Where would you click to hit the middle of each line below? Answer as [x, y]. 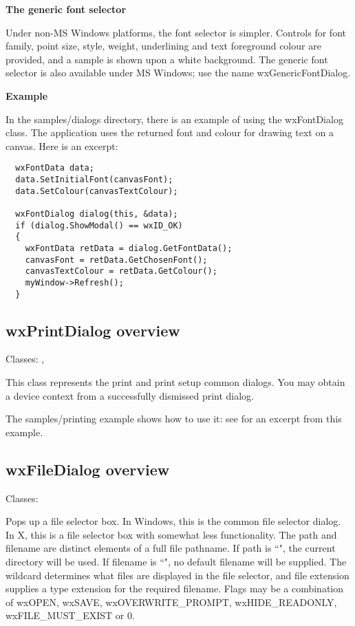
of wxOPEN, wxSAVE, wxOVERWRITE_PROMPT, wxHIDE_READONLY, [171, 602]
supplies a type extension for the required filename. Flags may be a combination [175, 589]
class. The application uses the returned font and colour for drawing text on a [170, 132]
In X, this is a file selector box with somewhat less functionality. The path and [171, 534]
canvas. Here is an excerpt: [62, 145]
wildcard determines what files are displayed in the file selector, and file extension [177, 575]
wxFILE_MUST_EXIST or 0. [70, 615]
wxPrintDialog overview [93, 330]
